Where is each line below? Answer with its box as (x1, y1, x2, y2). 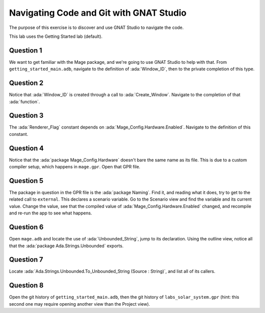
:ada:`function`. (9, 99, 40, 104)
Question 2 (9, 79, 44, 87)
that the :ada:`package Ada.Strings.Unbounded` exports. (9, 243, 124, 249)
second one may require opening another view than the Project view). (9, 301, 150, 307)
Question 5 (9, 177, 44, 185)
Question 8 (9, 281, 44, 289)
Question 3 (9, 111, 44, 120)
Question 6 (9, 223, 44, 232)
